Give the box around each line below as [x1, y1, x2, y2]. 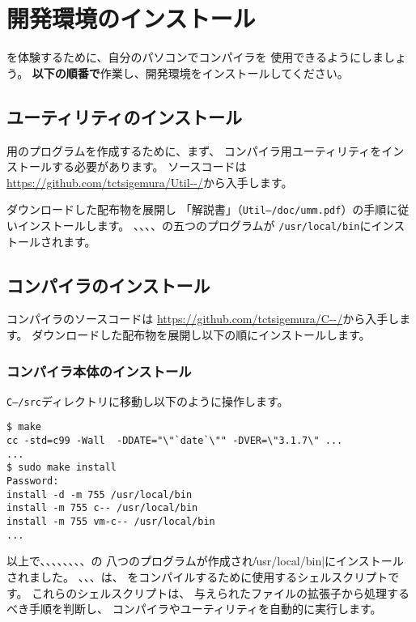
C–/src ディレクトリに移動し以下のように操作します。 [6, 392, 289, 409]
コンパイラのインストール [6, 272, 210, 297]
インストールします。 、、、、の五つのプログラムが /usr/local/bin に [17, 216, 371, 233]
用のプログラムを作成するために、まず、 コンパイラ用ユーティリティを [6, 142, 382, 159]
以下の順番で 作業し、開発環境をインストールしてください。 [32, 64, 349, 81]
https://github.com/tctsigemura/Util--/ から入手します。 [6, 173, 293, 190]
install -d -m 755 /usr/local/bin [6, 488, 193, 501]
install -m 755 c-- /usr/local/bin [6, 502, 198, 514]
